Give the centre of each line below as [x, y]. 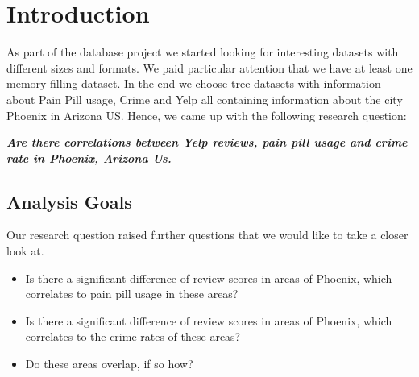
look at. [25, 251]
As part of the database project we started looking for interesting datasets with [203, 52]
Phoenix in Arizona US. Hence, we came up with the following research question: [207, 115]
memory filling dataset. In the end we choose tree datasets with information [194, 83]
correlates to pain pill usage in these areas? [132, 294]
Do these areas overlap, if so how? [109, 364]
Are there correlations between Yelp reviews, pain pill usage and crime [207, 142]
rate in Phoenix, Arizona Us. [89, 157]
